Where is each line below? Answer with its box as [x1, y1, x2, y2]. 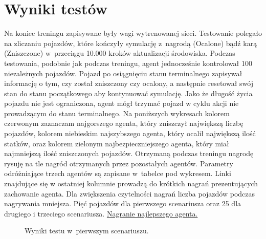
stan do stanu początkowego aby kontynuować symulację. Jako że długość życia [4, 88, 253, 98]
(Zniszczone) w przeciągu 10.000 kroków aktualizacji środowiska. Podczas [4, 48, 235, 58]
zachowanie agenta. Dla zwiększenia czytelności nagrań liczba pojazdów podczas [4, 188, 255, 199]
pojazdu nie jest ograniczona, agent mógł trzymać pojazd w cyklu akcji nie [4, 98, 239, 108]
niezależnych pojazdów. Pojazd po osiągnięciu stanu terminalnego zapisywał [4, 68, 242, 78]
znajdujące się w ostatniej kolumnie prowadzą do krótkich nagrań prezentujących [4, 178, 258, 189]
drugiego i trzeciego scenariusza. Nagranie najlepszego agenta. [4, 208, 198, 219]
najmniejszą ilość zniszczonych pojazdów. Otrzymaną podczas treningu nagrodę [4, 148, 254, 159]
